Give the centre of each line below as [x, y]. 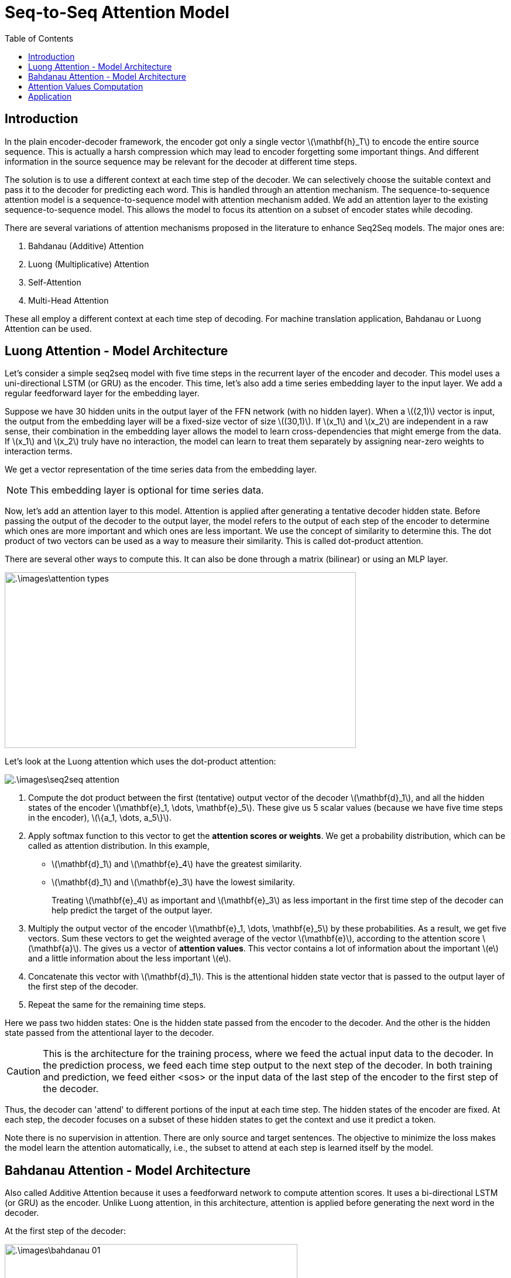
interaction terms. [39, 451]
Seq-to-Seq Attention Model [117, 12]
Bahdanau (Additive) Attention [86, 246]
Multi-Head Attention [68, 300]
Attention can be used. [48, 328]
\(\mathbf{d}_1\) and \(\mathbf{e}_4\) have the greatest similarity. [177, 864]
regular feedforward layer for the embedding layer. [102, 393]
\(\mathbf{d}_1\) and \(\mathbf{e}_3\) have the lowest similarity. [173, 882]
